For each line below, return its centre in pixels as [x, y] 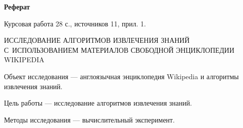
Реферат [17, 6]
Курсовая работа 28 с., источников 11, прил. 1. [75, 23]
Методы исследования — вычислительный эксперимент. [90, 119]
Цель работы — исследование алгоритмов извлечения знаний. [98, 103]
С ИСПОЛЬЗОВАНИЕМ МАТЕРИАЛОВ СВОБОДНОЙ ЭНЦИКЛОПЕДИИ [119, 50]
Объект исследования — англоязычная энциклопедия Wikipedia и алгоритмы [121, 76]
